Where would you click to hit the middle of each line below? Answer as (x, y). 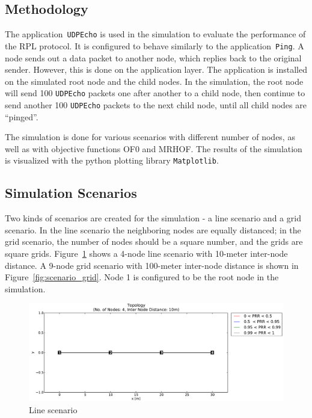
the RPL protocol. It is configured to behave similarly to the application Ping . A (154, 45)
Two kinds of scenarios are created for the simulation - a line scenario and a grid (153, 218)
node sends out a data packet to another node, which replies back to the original (153, 57)
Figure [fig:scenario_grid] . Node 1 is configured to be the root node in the (142, 277)
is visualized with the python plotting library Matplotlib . (112, 160)
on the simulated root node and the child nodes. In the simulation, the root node (154, 81)
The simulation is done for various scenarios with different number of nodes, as (150, 137)
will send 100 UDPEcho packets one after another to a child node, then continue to (155, 93)
